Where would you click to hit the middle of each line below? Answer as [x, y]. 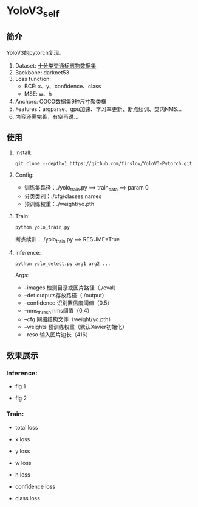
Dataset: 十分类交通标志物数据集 [56, 65]
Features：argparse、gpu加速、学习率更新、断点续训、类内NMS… [98, 109]
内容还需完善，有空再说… [47, 116]
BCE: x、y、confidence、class [63, 86]
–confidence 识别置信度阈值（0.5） [68, 303]
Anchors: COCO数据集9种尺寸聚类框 [61, 101]
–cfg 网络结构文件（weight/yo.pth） [69, 319]
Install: [23, 152]
